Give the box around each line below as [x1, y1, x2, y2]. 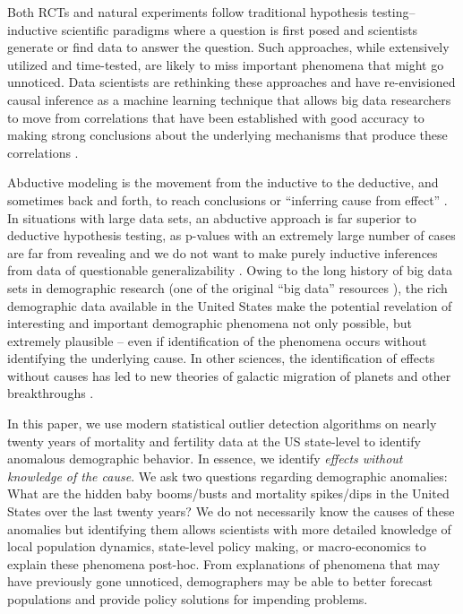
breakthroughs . [7, 384, 94, 402]
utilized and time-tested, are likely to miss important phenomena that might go [7, 55, 444, 74]
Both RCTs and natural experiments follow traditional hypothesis [7, 3, 368, 21]
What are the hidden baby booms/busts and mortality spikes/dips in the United [7, 484, 450, 503]
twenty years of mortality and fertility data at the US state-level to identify [7, 431, 421, 450]
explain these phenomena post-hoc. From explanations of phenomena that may [7, 554, 441, 573]
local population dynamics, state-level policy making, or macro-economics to [7, 537, 426, 556]
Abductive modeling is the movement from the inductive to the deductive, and [7, 173, 439, 192]
